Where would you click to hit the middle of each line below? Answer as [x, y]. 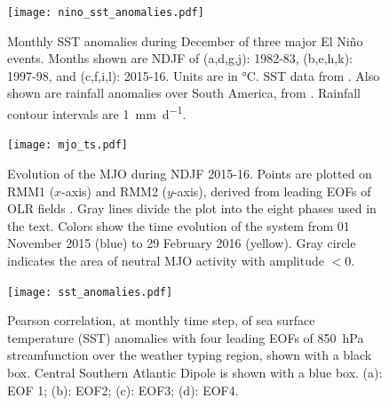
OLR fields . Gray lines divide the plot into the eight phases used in [192, 208]
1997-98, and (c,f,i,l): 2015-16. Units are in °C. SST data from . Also [194, 75]
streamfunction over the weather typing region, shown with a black [190, 355]
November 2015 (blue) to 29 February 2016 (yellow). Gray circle [182, 243]
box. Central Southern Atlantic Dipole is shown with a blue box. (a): [195, 372]
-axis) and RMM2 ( [114, 191]
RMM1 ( [31, 191]
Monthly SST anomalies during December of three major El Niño [185, 40]
